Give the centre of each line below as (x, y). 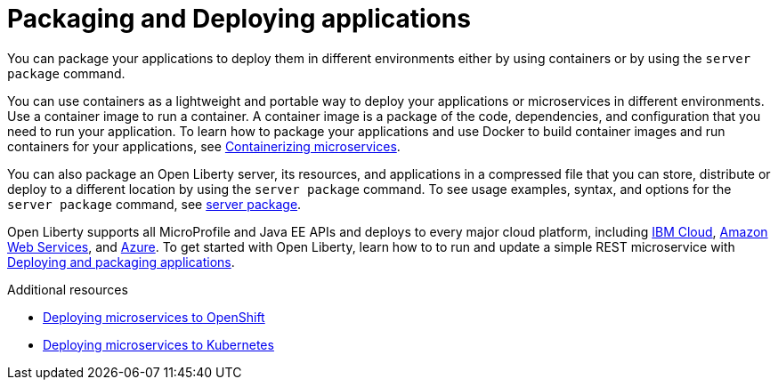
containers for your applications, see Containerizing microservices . (204, 146)
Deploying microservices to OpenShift (154, 317)
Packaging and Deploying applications (239, 19)
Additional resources (68, 289)
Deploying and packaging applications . (121, 262)
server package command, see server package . (154, 204)
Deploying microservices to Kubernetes (158, 344)
